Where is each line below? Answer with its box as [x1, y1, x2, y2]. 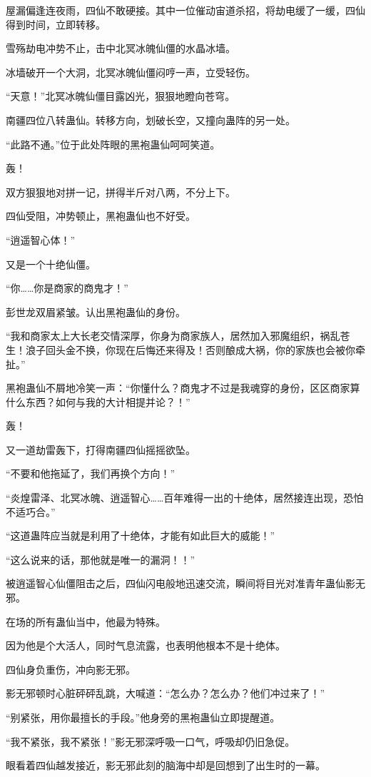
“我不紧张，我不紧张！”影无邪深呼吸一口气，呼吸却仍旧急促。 [6, 733, 295, 748]
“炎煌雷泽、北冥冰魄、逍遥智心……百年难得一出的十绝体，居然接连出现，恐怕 [6, 490, 364, 505]
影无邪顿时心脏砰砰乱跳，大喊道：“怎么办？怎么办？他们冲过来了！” [6, 686, 325, 701]
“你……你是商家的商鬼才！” [6, 280, 128, 295]
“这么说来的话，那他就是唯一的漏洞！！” [6, 552, 195, 567]
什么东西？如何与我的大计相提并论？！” [6, 394, 190, 409]
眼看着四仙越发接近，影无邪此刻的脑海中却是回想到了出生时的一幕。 [6, 758, 325, 773]
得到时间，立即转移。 [6, 16, 106, 31]
